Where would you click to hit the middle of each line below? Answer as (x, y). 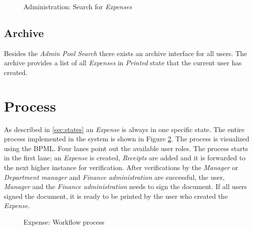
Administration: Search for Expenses (78, 6)
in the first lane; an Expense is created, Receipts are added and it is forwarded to (125, 158)
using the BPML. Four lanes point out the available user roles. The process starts (126, 148)
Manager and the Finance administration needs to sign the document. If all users (126, 186)
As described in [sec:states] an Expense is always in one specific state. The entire (124, 129)
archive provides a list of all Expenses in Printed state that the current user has (123, 63)
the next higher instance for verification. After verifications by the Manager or (121, 167)
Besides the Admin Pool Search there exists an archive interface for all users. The (126, 53)
